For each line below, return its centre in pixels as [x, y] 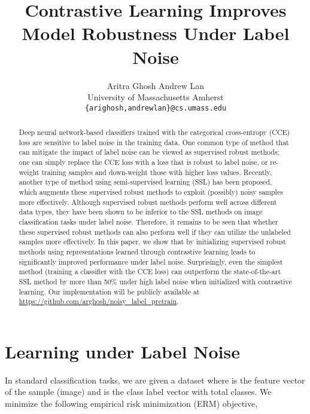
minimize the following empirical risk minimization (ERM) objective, [131, 404]
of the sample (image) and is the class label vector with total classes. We [138, 392]
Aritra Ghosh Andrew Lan [156, 85]
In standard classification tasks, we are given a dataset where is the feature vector [155, 380]
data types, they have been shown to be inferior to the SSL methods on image [141, 212]
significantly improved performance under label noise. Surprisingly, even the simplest [151, 261]
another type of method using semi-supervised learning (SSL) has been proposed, [145, 182]
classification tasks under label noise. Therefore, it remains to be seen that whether [148, 222]
